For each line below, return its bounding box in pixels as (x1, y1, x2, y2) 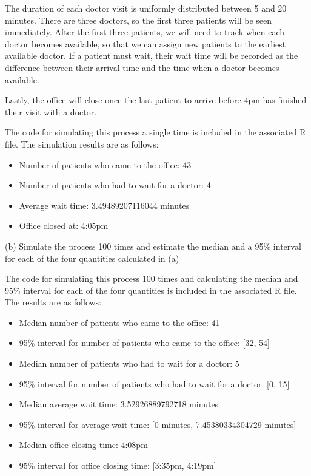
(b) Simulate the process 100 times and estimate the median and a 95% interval (5, 239, 301, 252)
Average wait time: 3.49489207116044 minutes (19, 199, 190, 211)
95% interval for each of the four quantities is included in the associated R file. (5, 284, 297, 296)
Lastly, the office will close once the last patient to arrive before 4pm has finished (5, 93, 307, 106)
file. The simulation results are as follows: (5, 137, 159, 150)
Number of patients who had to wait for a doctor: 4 (19, 178, 211, 191)
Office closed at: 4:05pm (19, 219, 109, 232)
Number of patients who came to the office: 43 (19, 158, 192, 171)
